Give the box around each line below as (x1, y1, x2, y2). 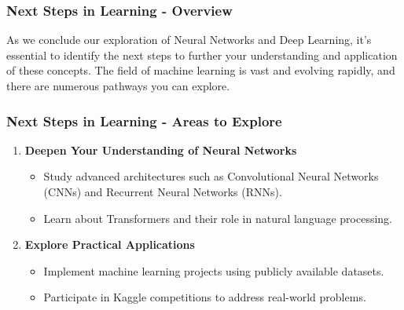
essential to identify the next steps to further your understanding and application (6, 46, 398, 63)
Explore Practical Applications (24, 236, 195, 253)
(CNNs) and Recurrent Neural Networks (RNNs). (43, 184, 282, 199)
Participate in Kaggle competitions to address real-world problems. (43, 289, 366, 305)
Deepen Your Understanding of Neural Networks (24, 141, 297, 158)
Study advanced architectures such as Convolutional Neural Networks (43, 168, 379, 184)
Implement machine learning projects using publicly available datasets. (43, 262, 384, 279)
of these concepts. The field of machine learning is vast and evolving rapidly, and (6, 62, 395, 78)
